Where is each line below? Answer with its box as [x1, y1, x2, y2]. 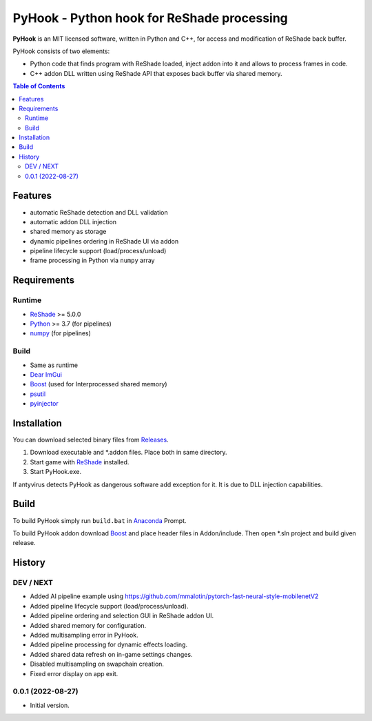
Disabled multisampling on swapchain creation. [30, 660, 165, 669]
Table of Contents [12, 82, 65, 90]
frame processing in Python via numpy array [30, 256, 155, 265]
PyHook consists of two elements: [12, 47, 110, 55]
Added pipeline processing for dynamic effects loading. [30, 640, 188, 649]
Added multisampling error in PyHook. [30, 631, 138, 639]
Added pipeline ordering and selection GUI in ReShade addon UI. [30, 611, 214, 620]
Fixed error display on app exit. [30, 669, 118, 678]
